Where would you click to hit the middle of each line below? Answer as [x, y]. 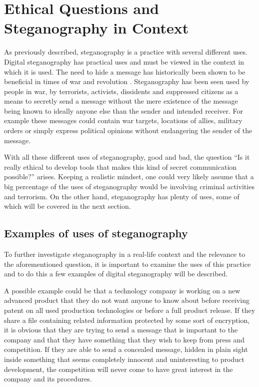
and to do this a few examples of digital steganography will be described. [116, 274]
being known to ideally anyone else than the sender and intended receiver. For [124, 110]
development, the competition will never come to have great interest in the [118, 369]
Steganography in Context [96, 28]
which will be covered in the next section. [67, 206]
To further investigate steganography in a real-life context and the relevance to [125, 254]
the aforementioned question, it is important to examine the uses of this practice [127, 264]
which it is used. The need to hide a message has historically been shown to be [125, 71]
